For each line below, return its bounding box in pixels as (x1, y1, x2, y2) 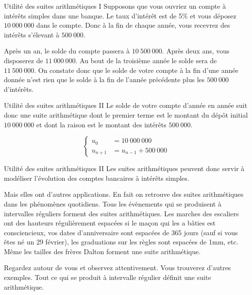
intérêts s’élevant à (4, 29, 60, 39)
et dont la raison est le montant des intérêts (36, 119, 167, 129)
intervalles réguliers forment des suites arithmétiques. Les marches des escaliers (4, 208, 239, 218)
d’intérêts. (4, 84, 34, 94)
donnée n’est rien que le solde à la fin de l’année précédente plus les (4, 74, 205, 85)
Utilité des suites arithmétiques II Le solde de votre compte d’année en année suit (4, 100, 248, 110)
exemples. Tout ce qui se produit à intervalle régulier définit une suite (4, 272, 211, 282)
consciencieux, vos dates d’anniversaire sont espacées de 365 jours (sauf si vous (4, 227, 238, 237)
